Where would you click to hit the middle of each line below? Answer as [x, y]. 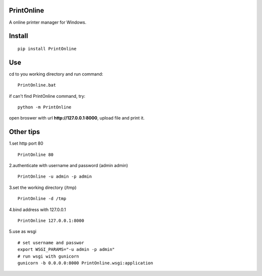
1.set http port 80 [26, 143]
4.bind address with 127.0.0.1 [38, 209]
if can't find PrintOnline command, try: [47, 96]
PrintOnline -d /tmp [42, 199]
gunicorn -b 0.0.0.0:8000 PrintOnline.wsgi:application [85, 263]
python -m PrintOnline [45, 107]
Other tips [25, 132]
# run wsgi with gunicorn [49, 256]
